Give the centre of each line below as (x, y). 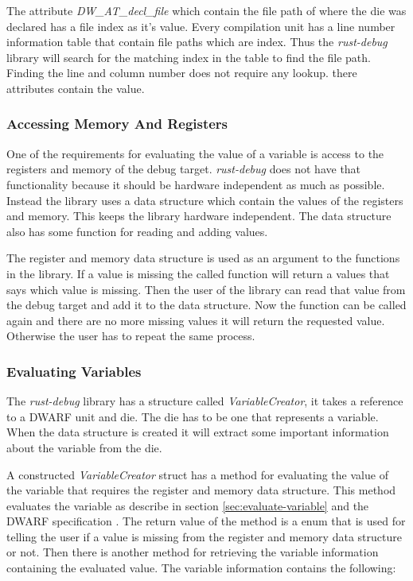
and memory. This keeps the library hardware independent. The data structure (199, 216)
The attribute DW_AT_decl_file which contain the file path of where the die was (206, 10)
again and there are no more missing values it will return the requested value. (196, 320)
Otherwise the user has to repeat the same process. (131, 336)
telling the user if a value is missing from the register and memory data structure (204, 536)
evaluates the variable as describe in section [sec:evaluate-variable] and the (188, 505)
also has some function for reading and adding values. (137, 231)
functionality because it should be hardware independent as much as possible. (196, 184)
